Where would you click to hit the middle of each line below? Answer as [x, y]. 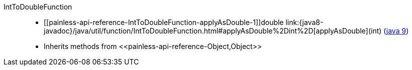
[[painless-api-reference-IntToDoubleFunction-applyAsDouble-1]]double [164, 22]
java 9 [396, 31]
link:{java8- [304, 22]
